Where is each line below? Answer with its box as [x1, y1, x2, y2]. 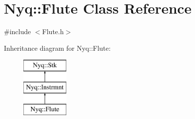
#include [4, 26, 31, 37]
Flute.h [42, 26, 64, 37]
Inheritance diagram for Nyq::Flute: [4, 42, 111, 53]
